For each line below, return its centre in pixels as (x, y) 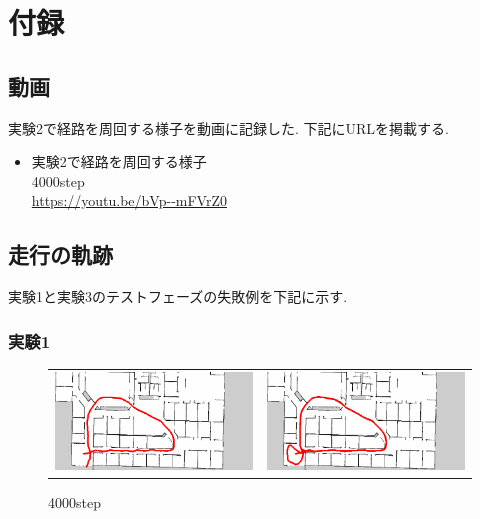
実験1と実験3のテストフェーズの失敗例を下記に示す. (178, 296)
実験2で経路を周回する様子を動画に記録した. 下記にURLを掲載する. (228, 127)
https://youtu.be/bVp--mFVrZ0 (129, 200)
